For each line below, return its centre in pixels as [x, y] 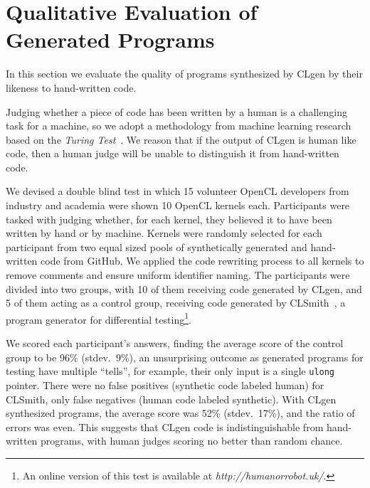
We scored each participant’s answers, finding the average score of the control [175, 343]
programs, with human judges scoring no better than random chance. [192, 441]
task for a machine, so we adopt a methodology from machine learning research [179, 126]
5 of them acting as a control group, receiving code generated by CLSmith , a [176, 303]
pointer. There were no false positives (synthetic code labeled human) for [165, 384]
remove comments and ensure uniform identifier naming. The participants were [178, 275]
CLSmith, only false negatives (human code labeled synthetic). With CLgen [171, 399]
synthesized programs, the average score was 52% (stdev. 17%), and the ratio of [180, 413]
